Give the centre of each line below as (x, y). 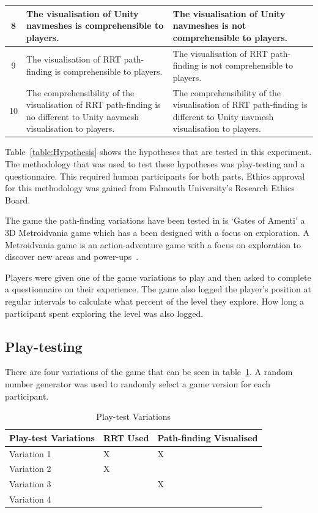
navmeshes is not (209, 25)
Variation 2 (30, 469)
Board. (18, 199)
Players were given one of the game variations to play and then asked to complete (158, 277)
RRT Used (126, 437)
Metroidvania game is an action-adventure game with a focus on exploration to (153, 244)
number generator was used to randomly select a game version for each (138, 383)
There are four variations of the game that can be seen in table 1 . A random (149, 372)
